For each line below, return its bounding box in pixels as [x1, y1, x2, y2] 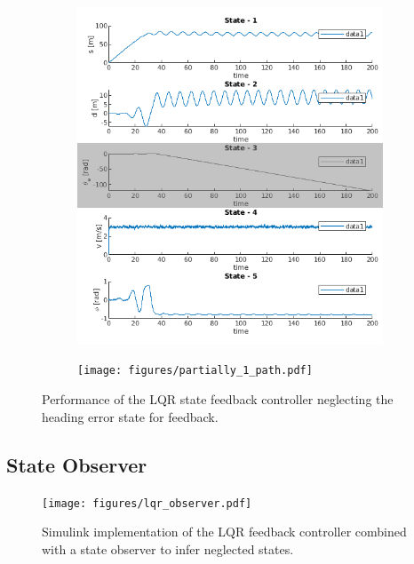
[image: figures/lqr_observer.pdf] [42, 496, 252, 510]
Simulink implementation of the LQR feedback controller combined [42, 522, 407, 541]
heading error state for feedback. [42, 407, 219, 425]
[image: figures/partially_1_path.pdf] [77, 364, 313, 377]
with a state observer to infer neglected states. [42, 539, 294, 558]
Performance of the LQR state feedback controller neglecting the [42, 390, 394, 409]
